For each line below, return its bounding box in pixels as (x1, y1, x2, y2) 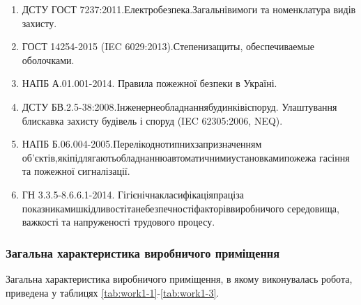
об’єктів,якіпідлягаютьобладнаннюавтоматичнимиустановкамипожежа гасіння (22, 150, 350, 164)
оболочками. (22, 52, 75, 67)
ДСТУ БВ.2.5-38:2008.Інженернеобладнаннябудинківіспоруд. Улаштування (22, 99, 337, 114)
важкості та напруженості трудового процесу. (22, 214, 215, 229)
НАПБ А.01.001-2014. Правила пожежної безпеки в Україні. (22, 76, 277, 91)
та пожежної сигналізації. (22, 164, 130, 178)
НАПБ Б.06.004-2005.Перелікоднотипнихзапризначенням (22, 136, 262, 151)
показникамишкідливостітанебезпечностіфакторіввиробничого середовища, (22, 201, 339, 215)
